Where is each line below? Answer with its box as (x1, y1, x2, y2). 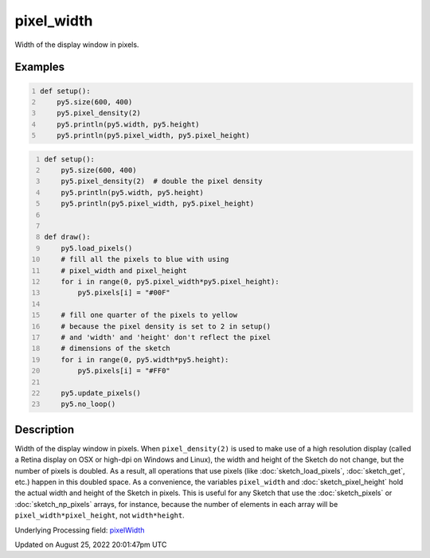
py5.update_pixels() (61, 388, 141, 397)
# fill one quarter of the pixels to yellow (61, 310, 238, 320)
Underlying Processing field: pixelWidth (14, 525, 145, 535)
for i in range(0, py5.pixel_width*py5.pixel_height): (61, 277, 279, 286)
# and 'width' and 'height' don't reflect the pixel (61, 333, 272, 341)
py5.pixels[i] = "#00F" (77, 288, 170, 298)
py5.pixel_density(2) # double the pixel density (61, 177, 263, 186)
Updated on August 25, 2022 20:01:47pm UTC (14, 540, 167, 549)
